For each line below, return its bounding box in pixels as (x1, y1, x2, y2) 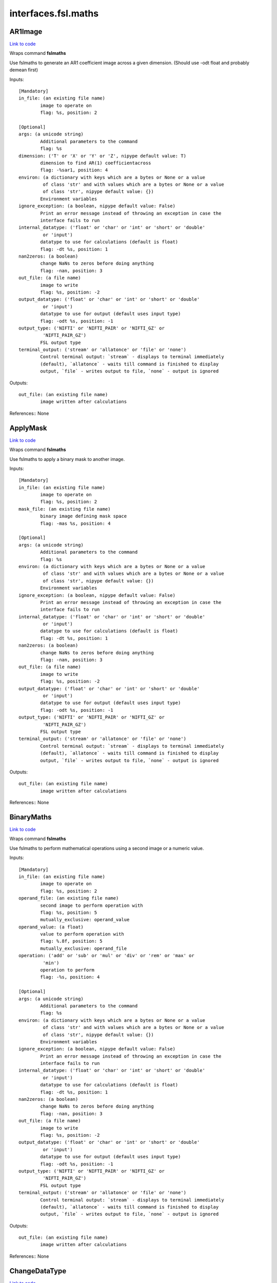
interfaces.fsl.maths (9, 8, 99, 19)
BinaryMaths (9, 812, 52, 821)
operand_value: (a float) (18, 924, 84, 930)
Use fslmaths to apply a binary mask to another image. (9, 456, 125, 462)
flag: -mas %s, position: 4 (40, 520, 111, 526)
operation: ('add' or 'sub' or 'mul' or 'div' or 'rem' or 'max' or (18, 952, 194, 959)
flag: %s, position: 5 (40, 909, 97, 916)
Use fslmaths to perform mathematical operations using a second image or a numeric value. (9, 845, 204, 851)
